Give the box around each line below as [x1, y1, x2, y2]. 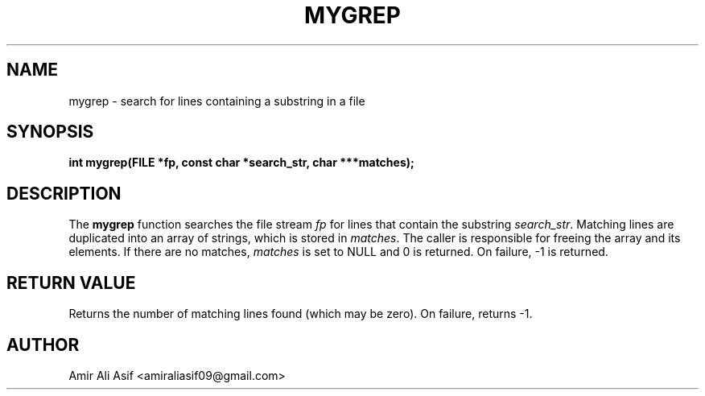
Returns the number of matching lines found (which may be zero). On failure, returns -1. [68, 307, 533, 321]
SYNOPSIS [6, 122, 94, 142]
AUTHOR [6, 334, 80, 355]
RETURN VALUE [6, 272, 136, 293]
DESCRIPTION [6, 183, 122, 204]
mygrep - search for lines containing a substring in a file [68, 93, 365, 108]
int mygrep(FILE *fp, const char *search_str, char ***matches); [68, 155, 414, 170]
